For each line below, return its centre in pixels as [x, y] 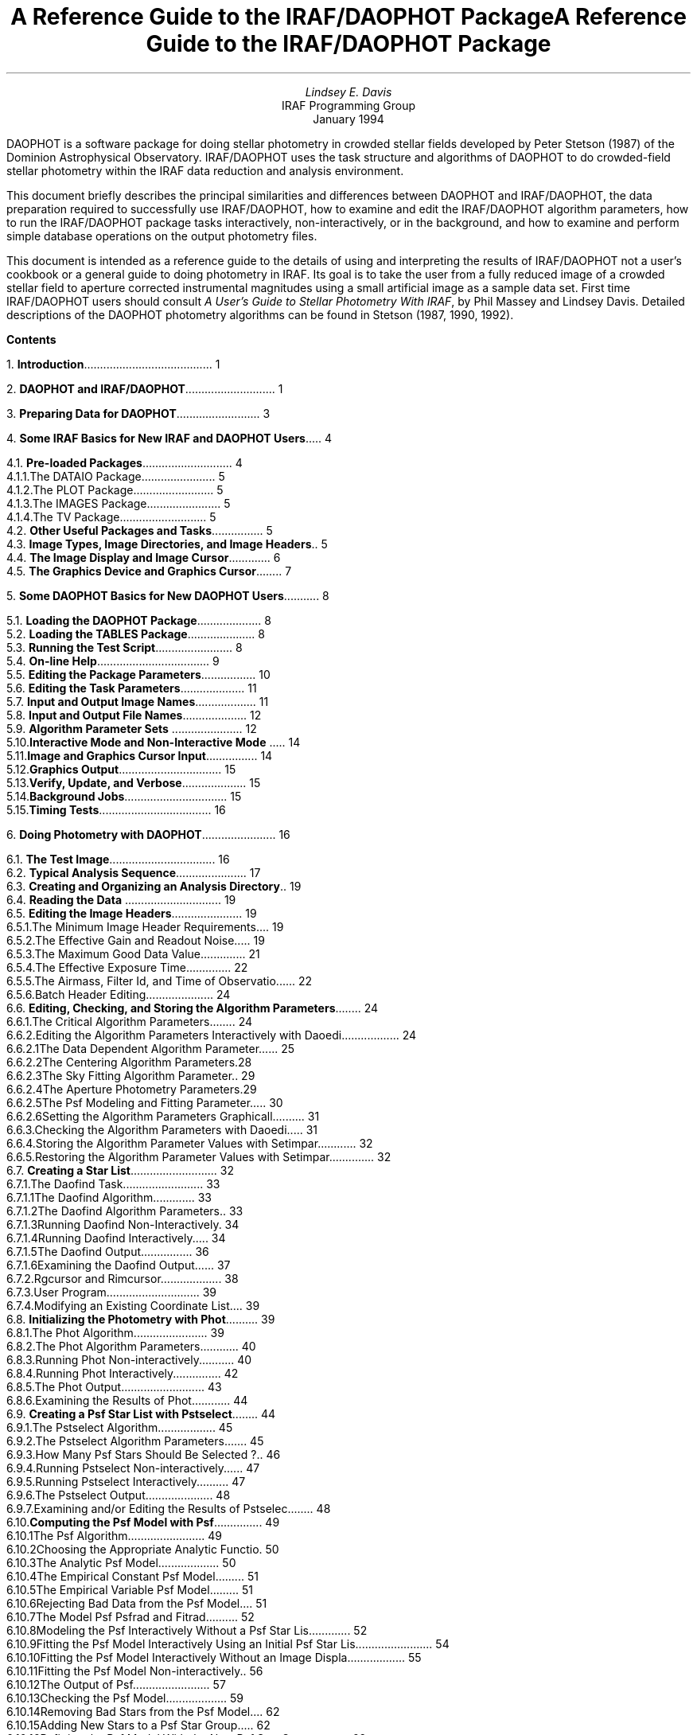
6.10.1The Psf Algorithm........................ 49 [114, 1535]
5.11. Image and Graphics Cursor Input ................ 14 [140, 755]
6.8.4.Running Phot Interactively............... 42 [123, 1373]
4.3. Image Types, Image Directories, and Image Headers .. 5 [167, 544]
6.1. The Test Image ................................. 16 [118, 859]
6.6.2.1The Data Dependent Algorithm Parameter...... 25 [151, 1048]
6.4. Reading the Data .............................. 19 [121, 899]
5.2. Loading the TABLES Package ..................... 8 [136, 634]
